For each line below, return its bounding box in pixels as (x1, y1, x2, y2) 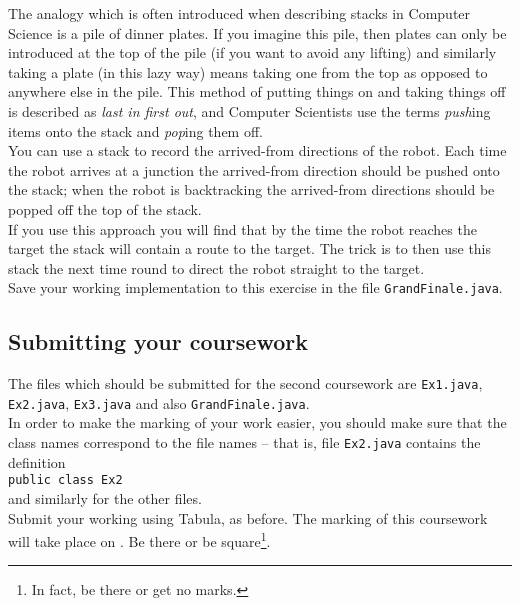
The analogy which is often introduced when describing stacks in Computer (8, 3, 471, 23)
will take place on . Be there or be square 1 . (8, 528, 271, 551)
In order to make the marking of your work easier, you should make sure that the (8, 412, 507, 433)
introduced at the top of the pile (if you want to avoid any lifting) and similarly (8, 42, 497, 63)
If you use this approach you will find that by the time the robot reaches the (8, 218, 477, 239)
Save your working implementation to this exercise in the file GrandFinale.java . (8, 277, 503, 298)
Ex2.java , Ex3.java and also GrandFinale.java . (8, 392, 310, 413)
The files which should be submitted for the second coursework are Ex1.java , (8, 373, 483, 394)
